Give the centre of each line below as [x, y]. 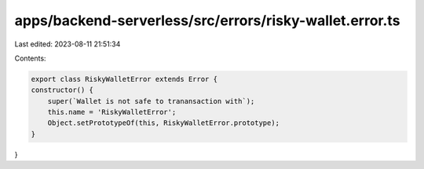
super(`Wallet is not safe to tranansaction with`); [151, 101]
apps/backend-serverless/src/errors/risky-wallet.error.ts [207, 20]
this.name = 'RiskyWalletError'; [112, 112]
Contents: [30, 58]
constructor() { [62, 90]
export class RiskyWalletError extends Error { [124, 79]
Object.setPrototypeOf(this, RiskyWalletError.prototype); [164, 123]
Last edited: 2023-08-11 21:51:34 [68, 44]
